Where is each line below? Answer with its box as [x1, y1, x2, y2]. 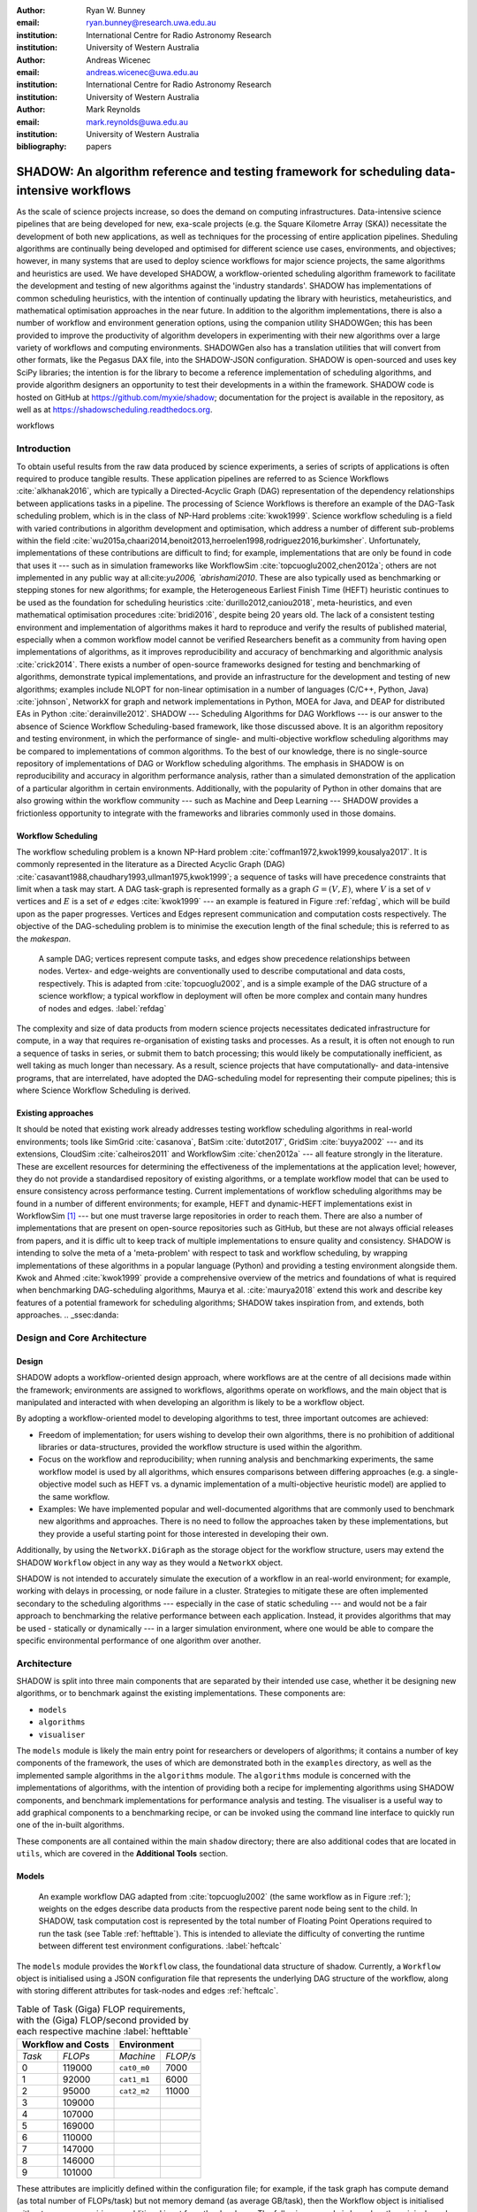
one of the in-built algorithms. [16, 1819, 125, 1831]
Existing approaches [16, 1107, 95, 1118]
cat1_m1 [119, 2075, 150, 2084]
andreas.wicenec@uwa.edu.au [86, 66, 199, 77]
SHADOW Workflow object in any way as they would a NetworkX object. [16, 1557, 284, 1568]
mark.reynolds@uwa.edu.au [86, 116, 189, 127]
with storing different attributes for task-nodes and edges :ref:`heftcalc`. [16, 1985, 279, 1996]
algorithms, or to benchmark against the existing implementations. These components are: [16, 1688, 346, 1699]
